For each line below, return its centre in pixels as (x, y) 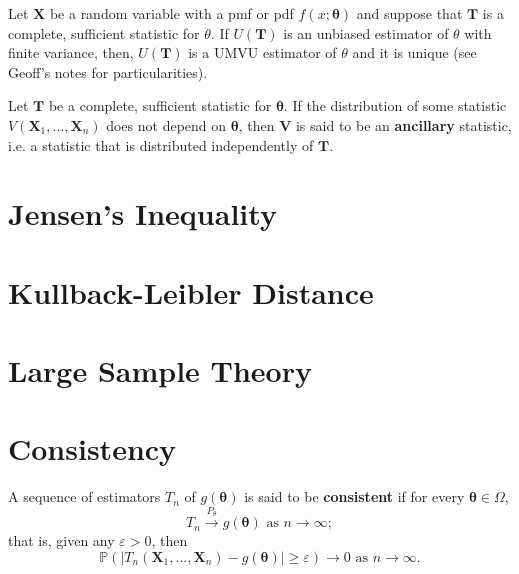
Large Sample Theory (160, 370)
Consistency (92, 448)
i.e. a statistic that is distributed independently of (161, 144)
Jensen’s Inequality (142, 213)
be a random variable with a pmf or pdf (171, 13)
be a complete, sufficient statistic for (160, 105)
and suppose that (409, 13)
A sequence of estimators (84, 496)
